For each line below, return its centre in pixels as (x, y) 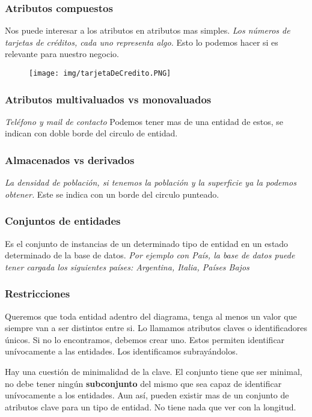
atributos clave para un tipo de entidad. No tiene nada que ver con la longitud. (151, 406)
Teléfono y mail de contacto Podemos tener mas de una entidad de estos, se (144, 121)
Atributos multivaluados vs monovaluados (108, 99)
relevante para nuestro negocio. (62, 54)
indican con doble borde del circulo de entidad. (91, 133)
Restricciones (38, 294)
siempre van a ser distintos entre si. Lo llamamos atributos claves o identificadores (156, 328)
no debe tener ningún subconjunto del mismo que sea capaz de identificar (143, 383)
